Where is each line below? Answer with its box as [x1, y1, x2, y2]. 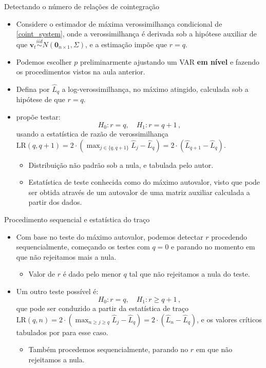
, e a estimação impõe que [85, 39, 167, 49]
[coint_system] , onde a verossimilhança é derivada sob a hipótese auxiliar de [16, 28, 257, 39]
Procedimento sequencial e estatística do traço [4, 214, 150, 225]
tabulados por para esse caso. [16, 326, 108, 337]
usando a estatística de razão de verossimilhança [16, 128, 168, 139]
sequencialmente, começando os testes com [16, 241, 150, 252]
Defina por [16, 84, 50, 94]
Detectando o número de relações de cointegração [4, 1, 160, 11]
